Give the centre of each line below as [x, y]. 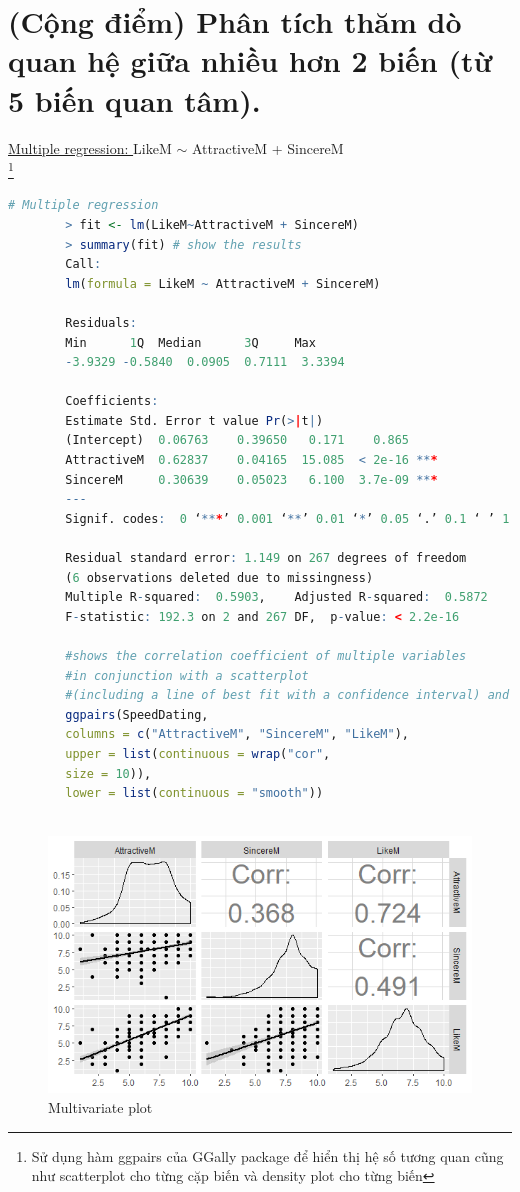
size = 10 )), [108, 773]
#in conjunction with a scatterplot [187, 675]
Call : [83, 264]
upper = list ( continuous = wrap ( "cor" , [198, 753]
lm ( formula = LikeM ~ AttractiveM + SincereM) [223, 283]
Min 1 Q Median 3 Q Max [190, 342]
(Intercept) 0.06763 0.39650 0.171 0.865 [237, 440]
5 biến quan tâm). [134, 99]
